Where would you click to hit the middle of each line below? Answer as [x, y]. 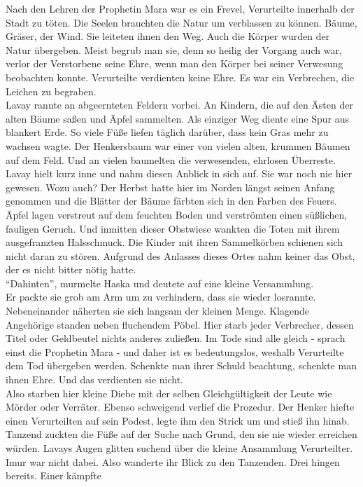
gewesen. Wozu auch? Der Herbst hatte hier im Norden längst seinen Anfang [170, 187]
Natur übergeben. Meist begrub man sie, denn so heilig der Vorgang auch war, [174, 49]
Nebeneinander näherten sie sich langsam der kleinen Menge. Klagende [157, 311]
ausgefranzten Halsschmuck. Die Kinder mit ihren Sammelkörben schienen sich [175, 242]
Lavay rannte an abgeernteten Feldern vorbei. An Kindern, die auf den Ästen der [179, 105]
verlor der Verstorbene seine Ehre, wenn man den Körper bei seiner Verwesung [175, 63]
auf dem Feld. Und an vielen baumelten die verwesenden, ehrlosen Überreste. [171, 159]
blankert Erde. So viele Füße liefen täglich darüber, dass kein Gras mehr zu [167, 132]
